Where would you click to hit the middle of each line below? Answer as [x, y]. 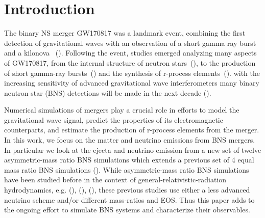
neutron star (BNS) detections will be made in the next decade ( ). [108, 92]
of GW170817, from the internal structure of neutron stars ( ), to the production [130, 62]
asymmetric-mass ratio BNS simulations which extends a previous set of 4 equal [129, 160]
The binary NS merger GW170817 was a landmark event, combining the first [125, 33]
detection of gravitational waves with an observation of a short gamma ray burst [130, 43]
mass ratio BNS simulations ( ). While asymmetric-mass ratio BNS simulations [127, 169]
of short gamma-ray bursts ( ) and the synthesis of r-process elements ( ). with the [132, 73]
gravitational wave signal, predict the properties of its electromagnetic [114, 119]
